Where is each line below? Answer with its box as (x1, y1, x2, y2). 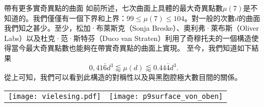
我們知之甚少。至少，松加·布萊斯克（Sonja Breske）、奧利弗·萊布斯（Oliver (4, 23, 259, 33)
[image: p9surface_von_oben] (109, 92, 223, 100)
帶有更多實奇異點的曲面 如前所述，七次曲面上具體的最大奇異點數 (4, 3, 223, 13)
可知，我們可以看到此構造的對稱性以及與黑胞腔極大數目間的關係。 (18, 72, 242, 82)
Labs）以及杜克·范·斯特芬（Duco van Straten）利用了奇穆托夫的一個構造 (4, 32, 252, 43)
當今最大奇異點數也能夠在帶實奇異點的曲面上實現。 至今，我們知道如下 (11, 42, 252, 53)
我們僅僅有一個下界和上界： (32, 12, 127, 23)
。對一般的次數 (184, 12, 235, 23)
